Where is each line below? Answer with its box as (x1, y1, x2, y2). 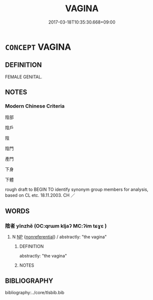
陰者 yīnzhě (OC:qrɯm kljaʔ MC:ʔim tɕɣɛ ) (5, 222, 107, 229)
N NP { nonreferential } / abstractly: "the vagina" (12, 234, 107, 240)
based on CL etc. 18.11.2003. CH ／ (5, 192, 76, 198)
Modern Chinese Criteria (5, 103, 65, 110)
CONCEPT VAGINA (5, 41, 72, 52)
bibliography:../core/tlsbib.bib (5, 289, 65, 295)
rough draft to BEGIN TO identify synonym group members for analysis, (5, 186, 149, 192)
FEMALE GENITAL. (5, 74, 42, 80)
